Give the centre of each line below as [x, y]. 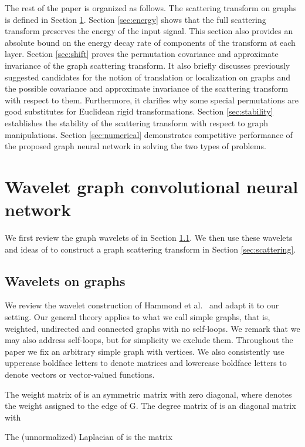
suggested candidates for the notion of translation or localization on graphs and [148, 77]
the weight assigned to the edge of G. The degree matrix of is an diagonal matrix [150, 406]
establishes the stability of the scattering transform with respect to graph [137, 122]
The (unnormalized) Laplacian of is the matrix [89, 437]
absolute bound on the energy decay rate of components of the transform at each [150, 42]
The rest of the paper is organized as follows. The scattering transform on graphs [151, 8]
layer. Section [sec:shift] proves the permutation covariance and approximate [142, 54]
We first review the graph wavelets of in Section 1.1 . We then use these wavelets [149, 238]
